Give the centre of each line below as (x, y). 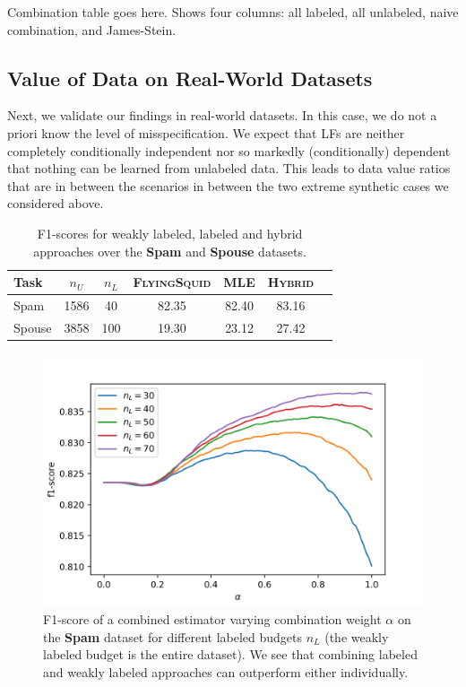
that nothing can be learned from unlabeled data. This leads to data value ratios (229, 168)
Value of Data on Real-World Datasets (190, 78)
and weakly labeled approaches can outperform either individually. (226, 671)
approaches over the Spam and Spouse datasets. (170, 251)
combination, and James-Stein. (92, 29)
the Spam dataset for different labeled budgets (173, 636)
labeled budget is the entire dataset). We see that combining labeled (230, 654)
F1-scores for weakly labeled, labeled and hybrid (170, 233)
